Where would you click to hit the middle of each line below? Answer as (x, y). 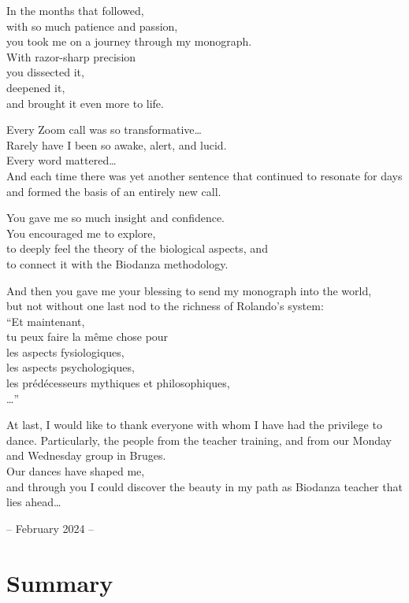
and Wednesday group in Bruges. (86, 455)
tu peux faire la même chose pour (87, 337)
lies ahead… (34, 502)
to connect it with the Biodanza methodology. (117, 263)
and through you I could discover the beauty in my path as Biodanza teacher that (204, 486)
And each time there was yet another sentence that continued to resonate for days (204, 175)
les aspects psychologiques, (71, 367)
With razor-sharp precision (71, 56)
